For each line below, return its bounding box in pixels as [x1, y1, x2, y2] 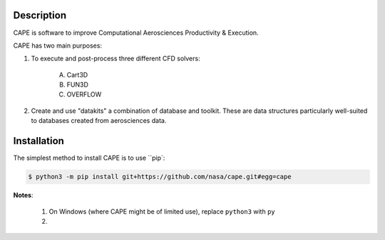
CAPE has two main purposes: [13, 41, 103, 50]
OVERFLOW [66, 90, 102, 99]
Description [13, 9, 67, 21]
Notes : [13, 191, 34, 200]
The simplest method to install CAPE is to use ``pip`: [13, 153, 165, 163]
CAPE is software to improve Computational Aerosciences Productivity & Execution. [13, 28, 260, 37]
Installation [13, 135, 64, 147]
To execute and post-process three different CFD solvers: [31, 54, 200, 63]
